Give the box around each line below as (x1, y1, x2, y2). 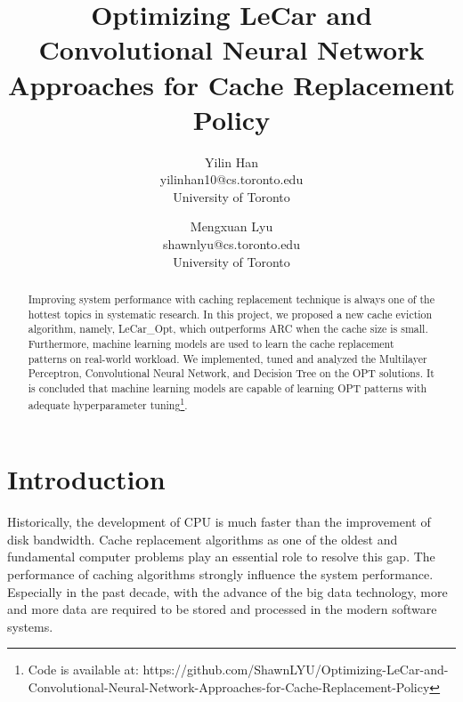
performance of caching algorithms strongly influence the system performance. (7, 564, 434, 583)
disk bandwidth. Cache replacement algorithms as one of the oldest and (7, 529, 398, 548)
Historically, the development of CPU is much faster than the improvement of (7, 512, 431, 531)
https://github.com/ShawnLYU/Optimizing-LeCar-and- (142, 660, 449, 679)
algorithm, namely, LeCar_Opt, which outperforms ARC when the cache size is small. (28, 321, 428, 336)
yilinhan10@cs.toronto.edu (159, 170, 304, 189)
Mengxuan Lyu (190, 217, 273, 236)
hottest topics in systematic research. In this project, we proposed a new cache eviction (28, 306, 433, 321)
